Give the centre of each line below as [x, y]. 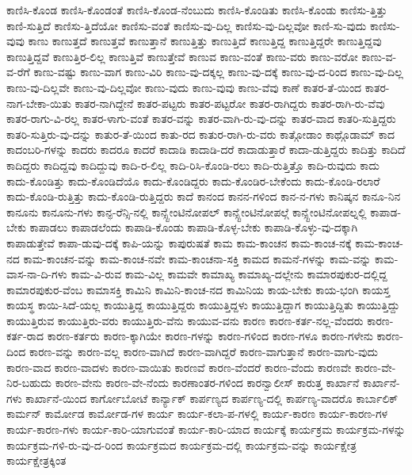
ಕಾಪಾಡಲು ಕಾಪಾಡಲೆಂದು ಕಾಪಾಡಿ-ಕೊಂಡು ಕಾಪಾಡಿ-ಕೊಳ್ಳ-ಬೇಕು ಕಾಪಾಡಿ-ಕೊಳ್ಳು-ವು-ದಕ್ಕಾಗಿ [194, 227]
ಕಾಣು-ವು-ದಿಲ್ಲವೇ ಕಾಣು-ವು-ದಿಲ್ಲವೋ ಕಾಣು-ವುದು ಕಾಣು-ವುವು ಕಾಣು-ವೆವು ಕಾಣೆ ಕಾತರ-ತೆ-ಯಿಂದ [184, 87]
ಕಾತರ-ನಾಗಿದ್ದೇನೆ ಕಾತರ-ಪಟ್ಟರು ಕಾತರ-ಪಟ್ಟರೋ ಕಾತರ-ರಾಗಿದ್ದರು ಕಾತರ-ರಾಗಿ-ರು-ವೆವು [230, 103]
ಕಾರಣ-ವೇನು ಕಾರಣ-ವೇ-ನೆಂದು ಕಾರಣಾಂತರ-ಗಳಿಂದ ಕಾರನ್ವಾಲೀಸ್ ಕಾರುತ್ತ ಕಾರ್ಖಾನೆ [207, 383]
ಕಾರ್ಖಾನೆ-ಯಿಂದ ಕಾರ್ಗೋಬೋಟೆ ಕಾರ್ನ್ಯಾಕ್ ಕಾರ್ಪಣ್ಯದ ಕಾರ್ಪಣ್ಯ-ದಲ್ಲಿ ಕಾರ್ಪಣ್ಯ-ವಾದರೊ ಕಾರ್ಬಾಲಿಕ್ [212, 398]
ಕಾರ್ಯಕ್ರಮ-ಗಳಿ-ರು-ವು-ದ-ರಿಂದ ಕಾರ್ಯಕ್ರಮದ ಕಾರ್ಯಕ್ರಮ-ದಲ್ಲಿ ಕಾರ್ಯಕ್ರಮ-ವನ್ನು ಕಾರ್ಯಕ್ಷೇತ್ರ [181, 444]
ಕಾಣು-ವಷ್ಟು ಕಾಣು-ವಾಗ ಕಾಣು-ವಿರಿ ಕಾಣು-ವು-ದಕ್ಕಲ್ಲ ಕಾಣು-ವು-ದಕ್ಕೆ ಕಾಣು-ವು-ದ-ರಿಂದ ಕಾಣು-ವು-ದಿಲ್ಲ [218, 72]
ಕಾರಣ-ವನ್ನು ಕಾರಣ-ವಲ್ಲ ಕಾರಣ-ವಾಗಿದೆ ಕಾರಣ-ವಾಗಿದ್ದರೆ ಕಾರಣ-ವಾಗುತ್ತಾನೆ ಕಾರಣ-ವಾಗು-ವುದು [203, 352]
